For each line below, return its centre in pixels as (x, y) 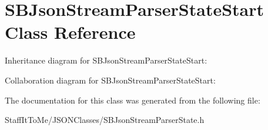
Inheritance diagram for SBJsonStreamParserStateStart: (106, 60)
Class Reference (70, 32)
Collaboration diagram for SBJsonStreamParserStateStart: (110, 80)
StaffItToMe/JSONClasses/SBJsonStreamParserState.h (105, 120)
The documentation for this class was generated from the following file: (133, 100)
